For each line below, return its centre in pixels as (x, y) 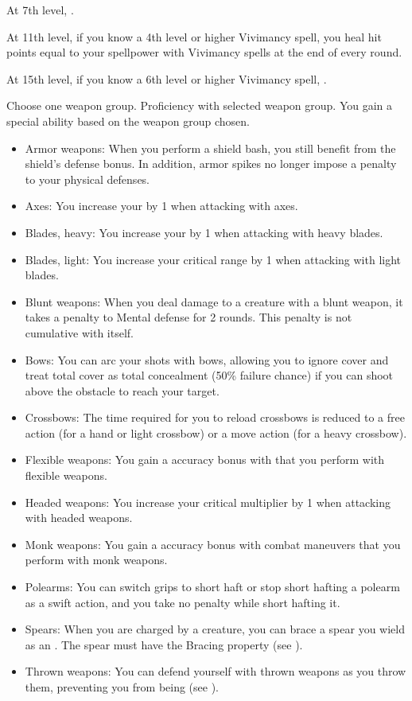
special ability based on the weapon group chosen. (128, 121)
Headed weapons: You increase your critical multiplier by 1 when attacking (208, 502)
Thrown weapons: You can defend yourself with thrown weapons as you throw (216, 671)
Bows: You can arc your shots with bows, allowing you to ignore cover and (207, 359)
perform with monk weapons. (96, 560)
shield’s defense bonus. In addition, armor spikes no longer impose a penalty (211, 164)
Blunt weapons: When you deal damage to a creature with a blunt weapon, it (214, 301)
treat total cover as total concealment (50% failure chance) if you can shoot (209, 375)
